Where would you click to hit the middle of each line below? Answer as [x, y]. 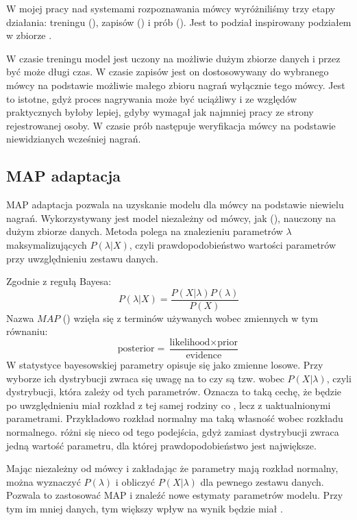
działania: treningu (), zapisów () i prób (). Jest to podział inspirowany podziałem [179, 22]
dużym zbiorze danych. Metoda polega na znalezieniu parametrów [145, 231]
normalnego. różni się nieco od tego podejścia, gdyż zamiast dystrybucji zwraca [173, 431]
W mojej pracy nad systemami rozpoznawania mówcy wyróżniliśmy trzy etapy [171, 8]
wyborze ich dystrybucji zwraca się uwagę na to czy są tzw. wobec [145, 378]
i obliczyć [135, 481]
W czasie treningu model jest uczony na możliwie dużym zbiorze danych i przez [173, 58]
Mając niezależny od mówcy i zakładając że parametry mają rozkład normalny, [172, 468]
